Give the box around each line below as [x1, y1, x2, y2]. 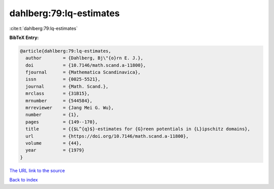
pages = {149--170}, [25, 119, 98, 125]
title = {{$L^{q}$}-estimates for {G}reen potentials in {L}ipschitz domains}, [25, 126, 251, 132]
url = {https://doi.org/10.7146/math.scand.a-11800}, [25, 133, 189, 139]
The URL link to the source [9, 167, 65, 173]
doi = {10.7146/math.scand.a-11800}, [25, 62, 146, 68]
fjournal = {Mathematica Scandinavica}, [25, 69, 141, 75]
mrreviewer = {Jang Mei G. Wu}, [25, 105, 114, 111]
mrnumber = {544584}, [25, 98, 93, 103]
